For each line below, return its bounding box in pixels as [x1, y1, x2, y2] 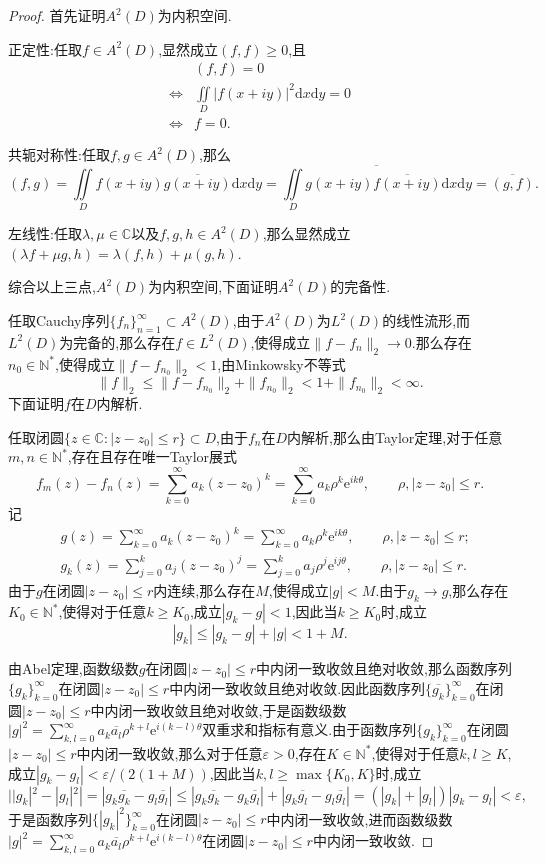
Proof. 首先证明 [8, 5, 106, 25]
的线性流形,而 [382, 310, 471, 331]
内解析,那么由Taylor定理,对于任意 [287, 426, 503, 447]
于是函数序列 [8, 808, 92, 829]
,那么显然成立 [262, 223, 351, 244]
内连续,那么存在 [153, 580, 256, 601]
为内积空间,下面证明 [148, 276, 279, 297]
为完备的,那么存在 [59, 331, 176, 352]
